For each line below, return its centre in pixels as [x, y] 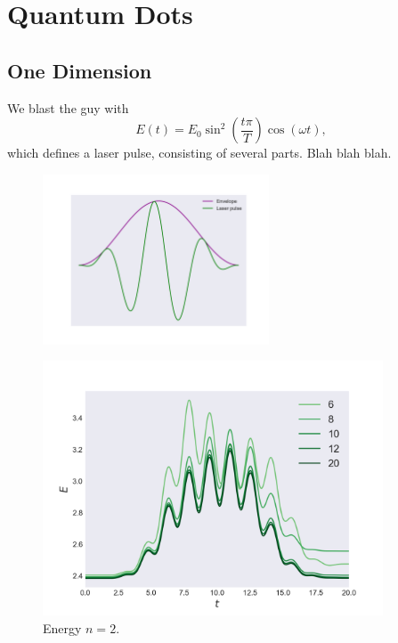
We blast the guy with [68, 107]
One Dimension [80, 70]
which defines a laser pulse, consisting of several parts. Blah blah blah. [199, 153]
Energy [62, 627]
